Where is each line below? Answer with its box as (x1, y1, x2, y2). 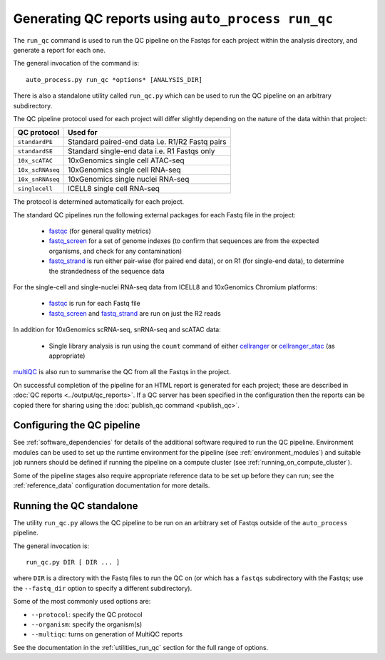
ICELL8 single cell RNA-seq (68, 184, 160, 194)
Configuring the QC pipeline (13, 419, 140, 431)
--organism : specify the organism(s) (31, 620, 143, 629)
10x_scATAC (17, 157, 53, 164)
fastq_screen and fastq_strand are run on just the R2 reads (48, 309, 221, 317)
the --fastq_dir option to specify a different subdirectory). (13, 584, 192, 592)
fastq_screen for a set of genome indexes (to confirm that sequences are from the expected (48, 237, 319, 245)
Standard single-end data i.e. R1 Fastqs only (68, 146, 215, 156)
